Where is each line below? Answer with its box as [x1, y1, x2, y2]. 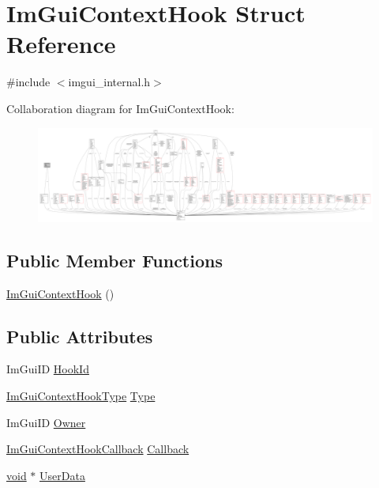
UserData [39, 467, 85, 483]
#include [6, 74, 51, 90]
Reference [6, 28, 116, 60]
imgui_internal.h [68, 74, 151, 90]
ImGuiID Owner [6, 414, 86, 430]
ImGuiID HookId [6, 361, 89, 377]
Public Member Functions [6, 248, 223, 272]
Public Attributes [6, 323, 153, 348]
